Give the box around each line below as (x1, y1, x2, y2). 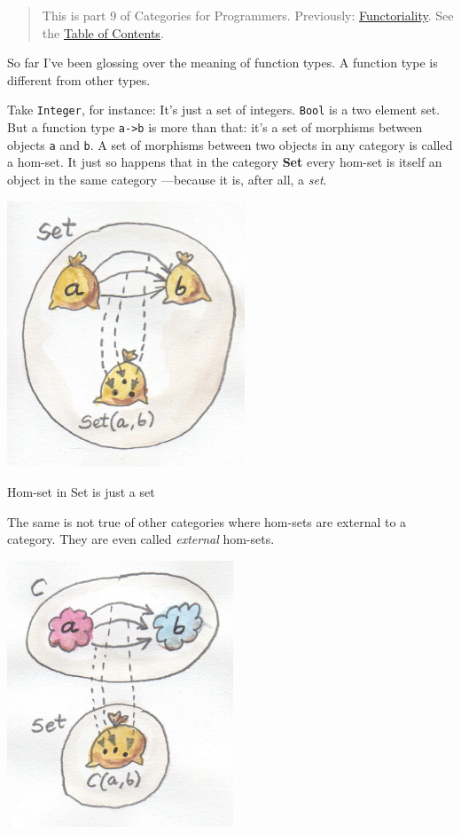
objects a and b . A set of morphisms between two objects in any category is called (7, 135, 453, 153)
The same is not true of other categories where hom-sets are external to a (7, 512, 407, 531)
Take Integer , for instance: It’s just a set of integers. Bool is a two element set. (7, 100, 441, 119)
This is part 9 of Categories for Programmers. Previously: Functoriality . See (42, 6, 454, 24)
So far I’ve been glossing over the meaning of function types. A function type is (7, 53, 438, 72)
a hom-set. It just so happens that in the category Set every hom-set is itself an (7, 153, 442, 171)
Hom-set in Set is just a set (7, 483, 155, 501)
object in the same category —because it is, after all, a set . (7, 169, 327, 188)
